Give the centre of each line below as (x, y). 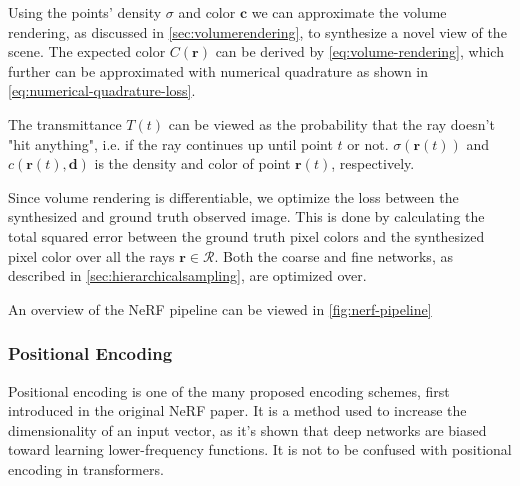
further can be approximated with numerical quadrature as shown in (218, 70)
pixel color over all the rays (91, 255)
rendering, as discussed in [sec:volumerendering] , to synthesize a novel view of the (257, 31)
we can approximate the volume (349, 12)
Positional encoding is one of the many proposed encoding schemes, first (229, 390)
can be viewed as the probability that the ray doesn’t (331, 123)
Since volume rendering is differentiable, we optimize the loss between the (233, 196)
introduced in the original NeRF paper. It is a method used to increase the (237, 410)
